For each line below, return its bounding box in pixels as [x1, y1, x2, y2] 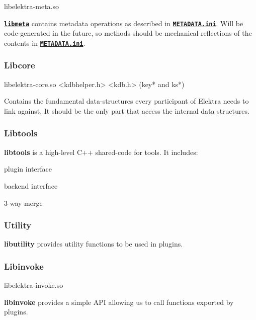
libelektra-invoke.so [4, 280, 63, 290]
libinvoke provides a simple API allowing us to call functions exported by [4, 296, 234, 307]
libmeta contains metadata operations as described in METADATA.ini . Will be [4, 18, 243, 28]
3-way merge [4, 197, 43, 208]
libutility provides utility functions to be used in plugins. [4, 238, 183, 249]
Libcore [4, 59, 35, 71]
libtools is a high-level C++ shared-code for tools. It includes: [4, 146, 198, 157]
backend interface [4, 180, 58, 191]
